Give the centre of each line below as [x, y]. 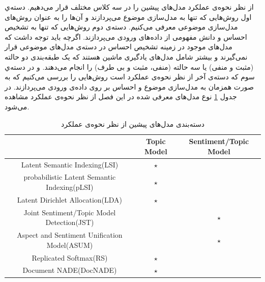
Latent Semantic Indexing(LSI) [70, 164]
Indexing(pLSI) [70, 187]
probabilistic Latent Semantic [70, 177]
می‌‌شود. [17, 106]
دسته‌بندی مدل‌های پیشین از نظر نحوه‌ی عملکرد [133, 123]
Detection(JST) [70, 222]
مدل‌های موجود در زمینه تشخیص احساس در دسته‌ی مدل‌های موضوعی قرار [119, 47]
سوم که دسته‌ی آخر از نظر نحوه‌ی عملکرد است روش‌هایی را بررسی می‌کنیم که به [130, 77]
